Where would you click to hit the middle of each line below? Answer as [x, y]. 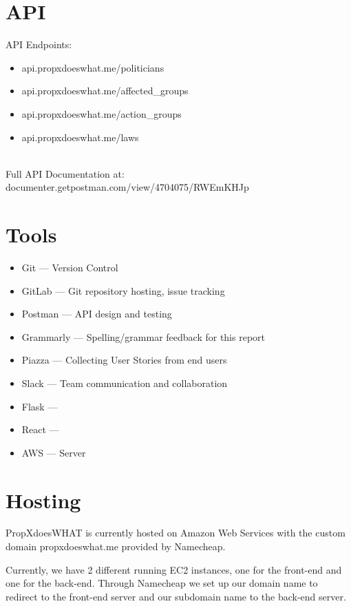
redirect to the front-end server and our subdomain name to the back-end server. [176, 596]
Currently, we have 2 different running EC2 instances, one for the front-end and [174, 569]
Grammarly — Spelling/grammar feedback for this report [143, 336]
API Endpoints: [39, 44]
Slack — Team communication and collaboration [125, 383]
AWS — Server [54, 452]
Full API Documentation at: [65, 173]
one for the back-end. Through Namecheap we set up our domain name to [162, 583]
